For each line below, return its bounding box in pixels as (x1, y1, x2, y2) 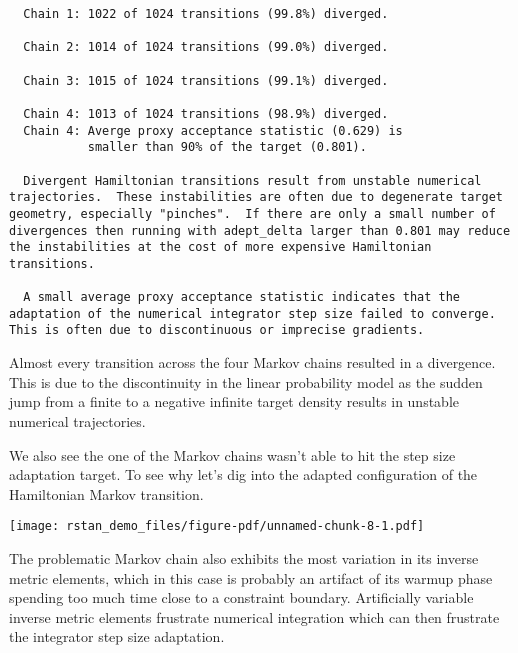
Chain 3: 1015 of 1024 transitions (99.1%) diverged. (23, 73, 389, 88)
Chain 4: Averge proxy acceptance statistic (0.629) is (23, 123, 403, 138)
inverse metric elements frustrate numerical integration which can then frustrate (9, 606, 500, 627)
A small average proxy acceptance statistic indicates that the (23, 290, 461, 305)
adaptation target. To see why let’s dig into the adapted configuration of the (9, 464, 478, 485)
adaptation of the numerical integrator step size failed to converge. (9, 306, 496, 321)
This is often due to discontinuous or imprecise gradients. (9, 323, 425, 338)
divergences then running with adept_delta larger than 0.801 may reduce (9, 223, 511, 238)
